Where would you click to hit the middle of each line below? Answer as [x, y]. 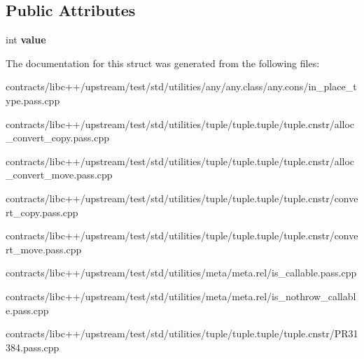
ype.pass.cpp [33, 100]
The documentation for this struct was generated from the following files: [163, 63]
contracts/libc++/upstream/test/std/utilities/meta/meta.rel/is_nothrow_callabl [181, 296]
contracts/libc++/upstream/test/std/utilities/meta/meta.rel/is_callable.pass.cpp [181, 273]
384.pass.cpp [33, 347]
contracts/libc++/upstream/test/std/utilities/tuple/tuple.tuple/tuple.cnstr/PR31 [182, 333]
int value [26, 40]
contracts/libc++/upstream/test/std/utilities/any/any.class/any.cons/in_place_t [181, 86]
